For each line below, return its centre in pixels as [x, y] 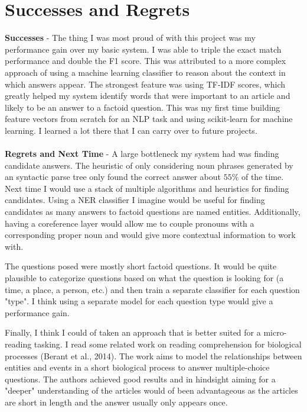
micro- [275, 332]
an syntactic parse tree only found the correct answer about [113, 177]
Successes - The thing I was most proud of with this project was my [130, 38]
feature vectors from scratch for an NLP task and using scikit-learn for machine [149, 119]
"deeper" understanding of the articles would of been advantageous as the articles [151, 390]
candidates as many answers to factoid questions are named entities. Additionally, [153, 212]
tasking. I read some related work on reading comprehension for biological [168, 344]
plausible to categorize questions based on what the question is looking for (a [144, 278]
